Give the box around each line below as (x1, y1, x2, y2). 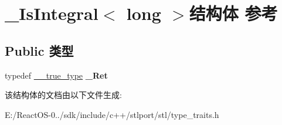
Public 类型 (5, 41, 74, 59)
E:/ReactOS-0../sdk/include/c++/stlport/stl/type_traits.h (5, 108, 219, 120)
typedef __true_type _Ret (5, 69, 108, 81)
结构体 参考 (189, 1, 278, 25)
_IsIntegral (5, 1, 98, 25)
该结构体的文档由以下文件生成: (5, 89, 122, 101)
